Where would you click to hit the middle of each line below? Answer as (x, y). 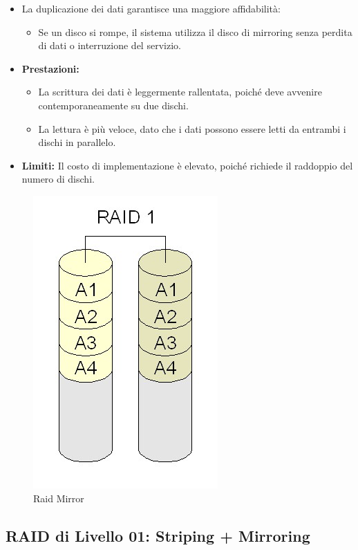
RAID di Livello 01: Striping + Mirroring (158, 535)
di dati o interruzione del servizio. (110, 45)
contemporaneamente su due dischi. (113, 105)
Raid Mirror (59, 498)
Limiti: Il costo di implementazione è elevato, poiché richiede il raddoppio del (187, 165)
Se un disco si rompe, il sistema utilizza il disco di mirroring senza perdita (195, 31)
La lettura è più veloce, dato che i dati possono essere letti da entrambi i (192, 128)
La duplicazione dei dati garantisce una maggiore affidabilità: (151, 8)
